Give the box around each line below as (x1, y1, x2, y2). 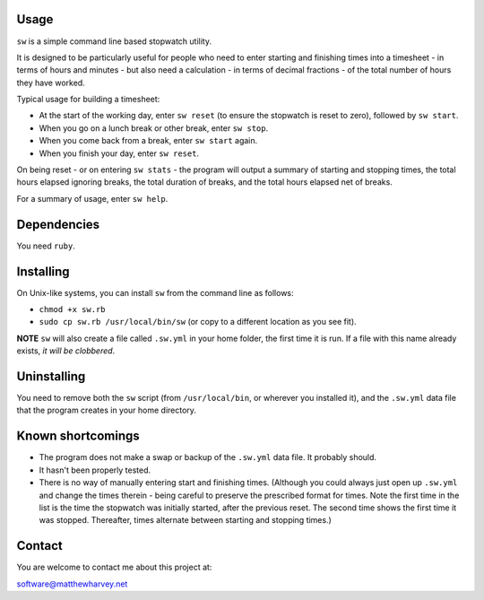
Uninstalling (16, 369, 86, 384)
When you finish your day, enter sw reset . (39, 148, 200, 159)
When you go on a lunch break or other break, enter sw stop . (39, 122, 269, 134)
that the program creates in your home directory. (16, 404, 197, 416)
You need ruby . (16, 240, 75, 251)
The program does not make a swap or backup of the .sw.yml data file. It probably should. (39, 452, 376, 463)
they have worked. (16, 77, 85, 88)
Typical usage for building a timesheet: (16, 94, 160, 105)
